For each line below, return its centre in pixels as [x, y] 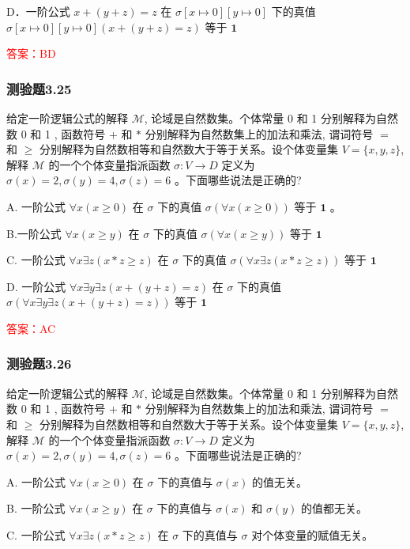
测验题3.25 [39, 88]
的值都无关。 [334, 508]
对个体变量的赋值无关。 [312, 534]
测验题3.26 [39, 363]
